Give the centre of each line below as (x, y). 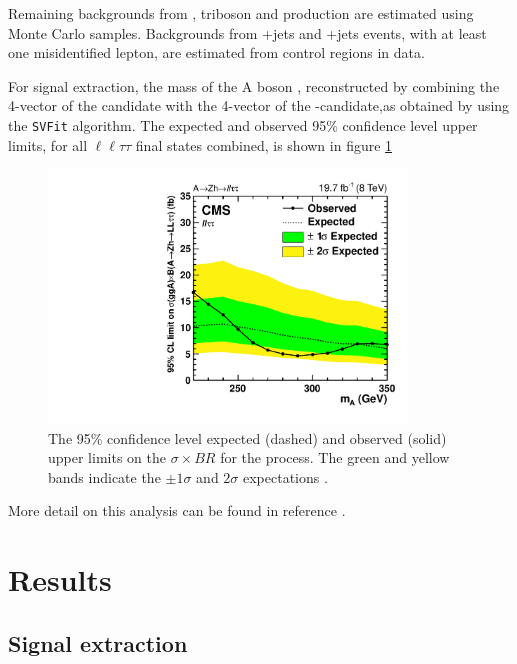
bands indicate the (104, 476)
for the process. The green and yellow (335, 457)
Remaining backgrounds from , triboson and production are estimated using (241, 13)
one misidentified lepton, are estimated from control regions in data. (216, 52)
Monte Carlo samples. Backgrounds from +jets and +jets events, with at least (247, 32)
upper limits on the (107, 457)
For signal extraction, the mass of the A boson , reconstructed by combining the (254, 85)
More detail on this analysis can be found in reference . (177, 510)
